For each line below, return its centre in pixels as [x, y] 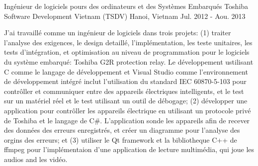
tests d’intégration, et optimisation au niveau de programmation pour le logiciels [127, 52]
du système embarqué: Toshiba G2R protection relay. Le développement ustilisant [129, 61]
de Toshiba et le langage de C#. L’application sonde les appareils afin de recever [127, 120]
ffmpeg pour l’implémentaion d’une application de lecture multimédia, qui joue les [129, 149]
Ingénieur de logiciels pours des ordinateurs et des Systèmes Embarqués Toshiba [126, 6]
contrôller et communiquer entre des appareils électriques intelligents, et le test [124, 91]
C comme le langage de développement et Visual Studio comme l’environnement [126, 71]
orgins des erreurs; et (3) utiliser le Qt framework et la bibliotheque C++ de [121, 139]
